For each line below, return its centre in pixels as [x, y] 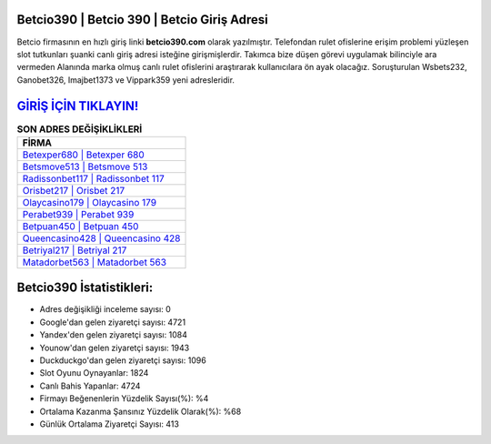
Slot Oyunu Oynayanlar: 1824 [94, 373]
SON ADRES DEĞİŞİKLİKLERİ [80, 129]
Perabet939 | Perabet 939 [78, 214]
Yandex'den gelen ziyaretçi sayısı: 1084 [114, 335]
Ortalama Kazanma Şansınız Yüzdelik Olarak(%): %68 [140, 411]
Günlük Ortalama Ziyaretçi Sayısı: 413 [109, 424]
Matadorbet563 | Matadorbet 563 [95, 262]
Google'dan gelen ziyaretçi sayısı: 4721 [113, 322]
